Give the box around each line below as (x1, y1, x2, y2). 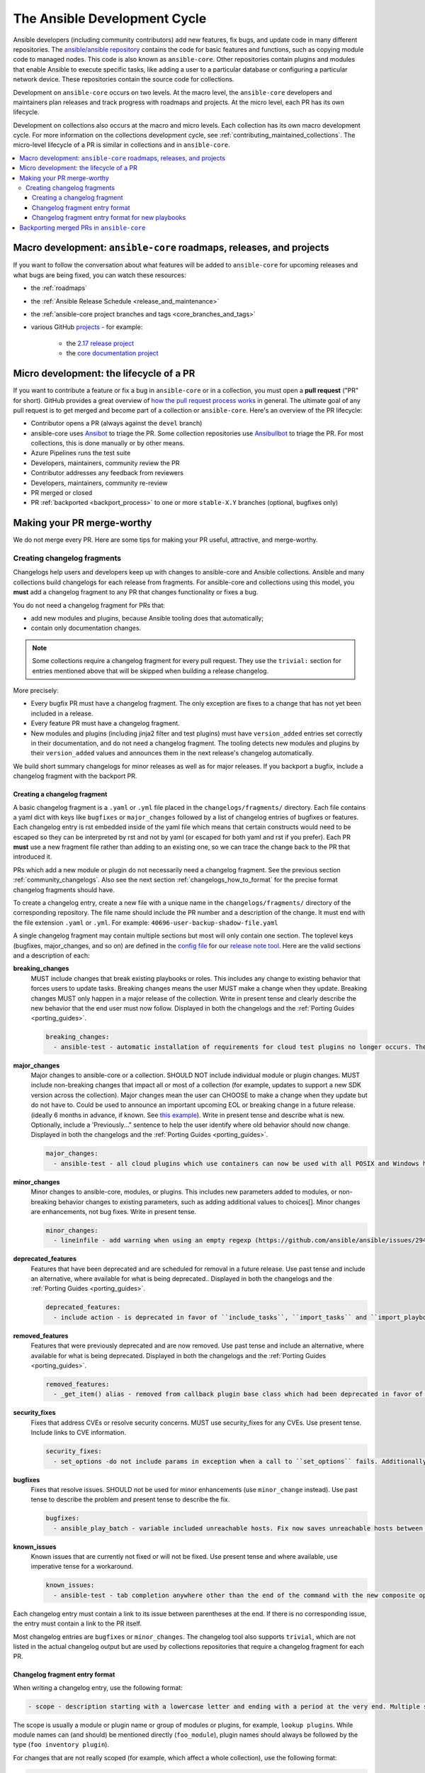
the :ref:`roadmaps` (30, 284, 88, 292)
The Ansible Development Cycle (13, 11, 207, 26)
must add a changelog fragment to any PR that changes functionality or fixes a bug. (13, 588, 259, 596)
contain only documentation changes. (30, 624, 142, 633)
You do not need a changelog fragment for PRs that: (13, 601, 166, 609)
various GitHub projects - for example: (30, 323, 143, 331)
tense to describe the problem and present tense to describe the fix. (30, 1495, 230, 1504)
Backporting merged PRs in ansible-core (19, 223, 146, 232)
